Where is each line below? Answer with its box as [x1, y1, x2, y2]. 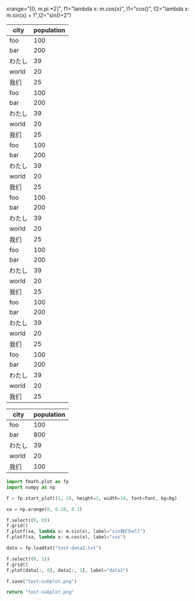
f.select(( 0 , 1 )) [6, 555, 50, 562]
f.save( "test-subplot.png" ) [6, 578, 78, 585]
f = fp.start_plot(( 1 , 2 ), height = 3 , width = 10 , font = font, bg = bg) [6, 495, 177, 501]
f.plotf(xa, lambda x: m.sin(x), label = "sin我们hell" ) [6, 528, 146, 535]
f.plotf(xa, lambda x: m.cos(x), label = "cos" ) [6, 534, 126, 540]
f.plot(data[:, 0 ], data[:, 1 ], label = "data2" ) [6, 567, 129, 573]
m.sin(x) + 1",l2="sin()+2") [6, 12, 71, 19]
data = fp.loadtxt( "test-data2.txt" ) [6, 545, 102, 551]
